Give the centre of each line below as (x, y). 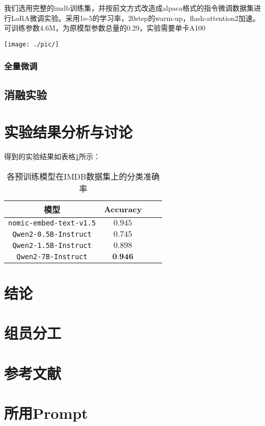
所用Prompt (46, 413)
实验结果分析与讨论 (69, 132)
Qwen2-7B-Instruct (52, 256)
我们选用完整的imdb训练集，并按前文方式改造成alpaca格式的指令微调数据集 (129, 8)
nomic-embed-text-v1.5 (52, 223)
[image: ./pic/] (32, 44)
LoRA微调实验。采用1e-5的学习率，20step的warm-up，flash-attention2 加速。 (135, 18)
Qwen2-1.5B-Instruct (52, 245)
